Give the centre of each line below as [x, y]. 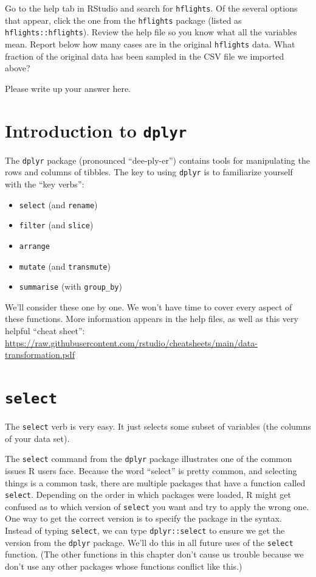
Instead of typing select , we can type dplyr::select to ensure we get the [145, 530]
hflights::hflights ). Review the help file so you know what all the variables [151, 32]
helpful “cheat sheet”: [45, 331]
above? [18, 68]
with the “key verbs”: [45, 184]
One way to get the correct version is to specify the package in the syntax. [143, 518]
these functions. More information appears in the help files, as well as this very [152, 319]
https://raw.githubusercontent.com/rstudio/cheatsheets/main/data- [131, 342]
